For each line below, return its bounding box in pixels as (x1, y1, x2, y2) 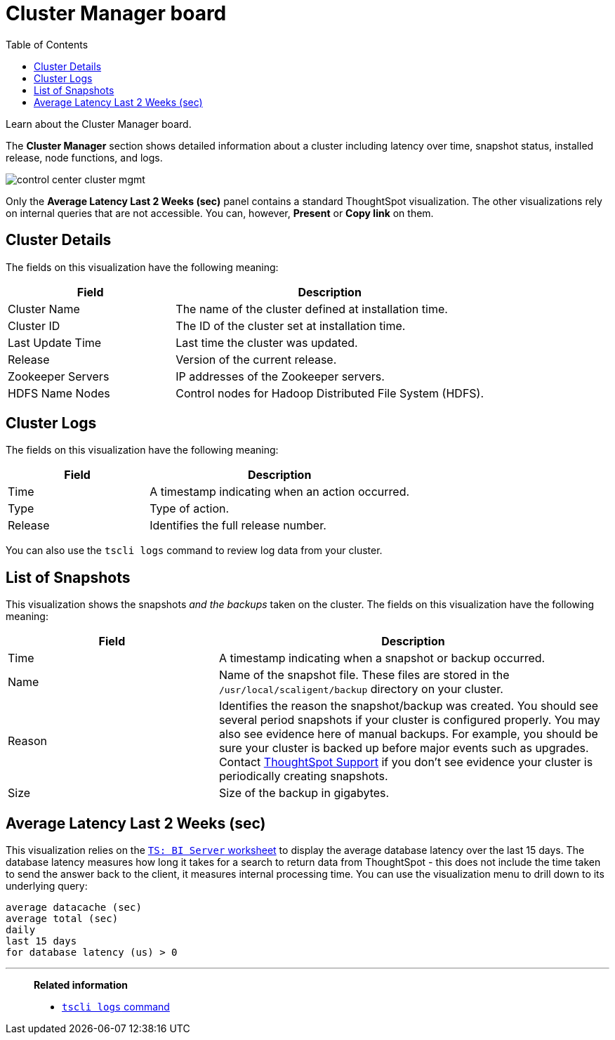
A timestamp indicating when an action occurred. (150, 485, 410, 499)
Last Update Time (8, 335, 102, 350)
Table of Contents (6, 38, 88, 51)
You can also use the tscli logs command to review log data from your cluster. (6, 544, 383, 557)
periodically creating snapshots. (218, 769, 388, 784)
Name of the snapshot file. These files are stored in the (218, 668, 510, 683)
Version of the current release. (176, 352, 337, 367)
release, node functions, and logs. (6, 151, 163, 164)
